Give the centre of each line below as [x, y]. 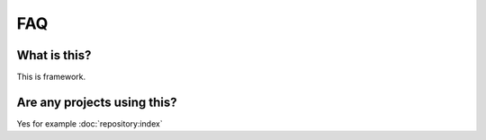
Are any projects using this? [97, 102]
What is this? [54, 55]
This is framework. [51, 77]
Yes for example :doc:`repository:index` [90, 123]
